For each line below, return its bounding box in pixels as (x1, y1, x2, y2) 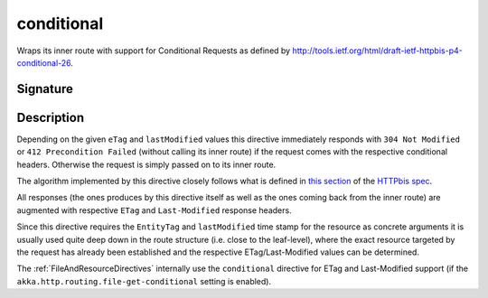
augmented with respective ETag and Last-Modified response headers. (16, 204, 293, 216)
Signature (16, 81, 74, 97)
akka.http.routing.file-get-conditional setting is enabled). (16, 275, 271, 286)
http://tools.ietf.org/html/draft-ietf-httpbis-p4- (292, 45, 463, 56)
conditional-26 (16, 57, 71, 68)
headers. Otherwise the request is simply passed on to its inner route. (16, 159, 277, 170)
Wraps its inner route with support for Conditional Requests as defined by (16, 45, 291, 56)
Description (16, 109, 85, 126)
